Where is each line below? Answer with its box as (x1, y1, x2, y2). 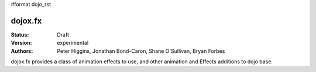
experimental (57, 39, 89, 46)
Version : (11, 39, 32, 46)
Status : (11, 31, 29, 38)
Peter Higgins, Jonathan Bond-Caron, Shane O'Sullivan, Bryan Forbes (57, 47, 225, 55)
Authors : (11, 47, 33, 55)
